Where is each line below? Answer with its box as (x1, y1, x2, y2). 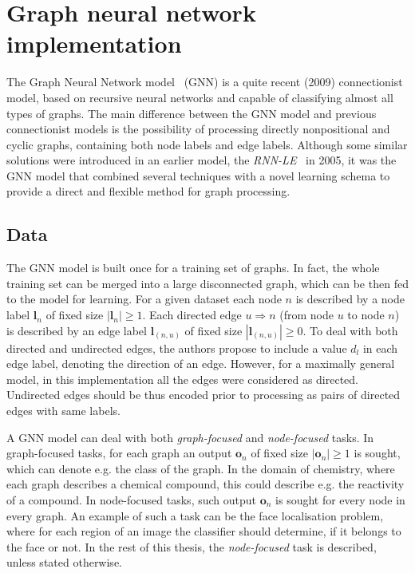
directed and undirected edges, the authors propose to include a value (6, 339, 347, 356)
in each (362, 339, 398, 356)
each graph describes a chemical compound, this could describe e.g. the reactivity (6, 476, 405, 492)
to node (347, 306, 385, 323)
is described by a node (295, 290, 405, 307)
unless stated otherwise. (6, 554, 122, 571)
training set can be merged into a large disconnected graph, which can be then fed (6, 275, 409, 291)
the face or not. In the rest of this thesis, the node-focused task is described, (6, 538, 377, 555)
